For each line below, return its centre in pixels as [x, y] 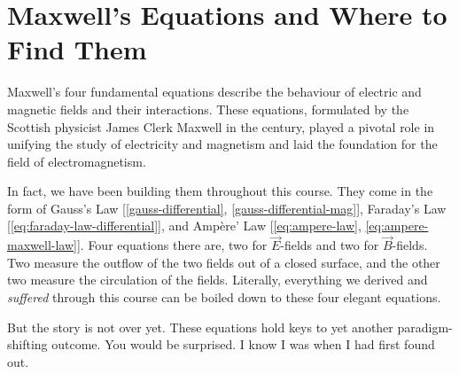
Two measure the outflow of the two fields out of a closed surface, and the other [224, 262]
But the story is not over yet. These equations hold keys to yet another [200, 327]
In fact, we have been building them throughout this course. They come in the [220, 191]
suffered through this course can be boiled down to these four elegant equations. [224, 297]
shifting [27, 344]
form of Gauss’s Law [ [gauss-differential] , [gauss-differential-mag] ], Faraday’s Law [227, 208]
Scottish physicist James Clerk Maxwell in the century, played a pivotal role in [221, 126]
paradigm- [425, 327]
